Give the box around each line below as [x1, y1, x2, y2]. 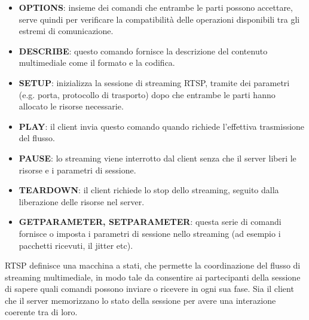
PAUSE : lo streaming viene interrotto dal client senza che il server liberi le [19, 151, 296, 164]
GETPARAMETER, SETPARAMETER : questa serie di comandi [19, 215, 282, 228]
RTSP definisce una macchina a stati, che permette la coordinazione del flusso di [5, 259, 301, 272]
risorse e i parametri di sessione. [19, 163, 136, 176]
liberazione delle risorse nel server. [19, 195, 145, 208]
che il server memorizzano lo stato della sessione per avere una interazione [5, 294, 276, 306]
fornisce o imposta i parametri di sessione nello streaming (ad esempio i [19, 227, 281, 239]
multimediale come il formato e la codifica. [19, 56, 175, 69]
